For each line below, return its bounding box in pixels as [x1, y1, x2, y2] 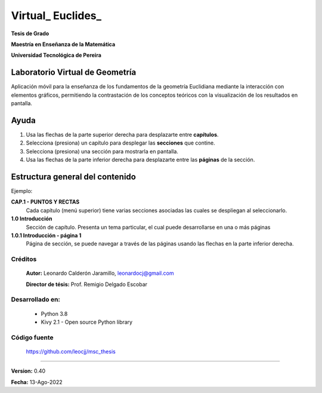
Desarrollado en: [11, 296, 61, 304]
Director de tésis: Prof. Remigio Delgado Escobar [26, 281, 148, 288]
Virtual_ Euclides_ [11, 9, 101, 22]
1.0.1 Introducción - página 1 [11, 232, 82, 239]
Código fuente [11, 333, 54, 342]
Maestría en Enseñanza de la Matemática [11, 41, 116, 48]
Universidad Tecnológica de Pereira [11, 51, 101, 59]
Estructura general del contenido [11, 171, 137, 182]
